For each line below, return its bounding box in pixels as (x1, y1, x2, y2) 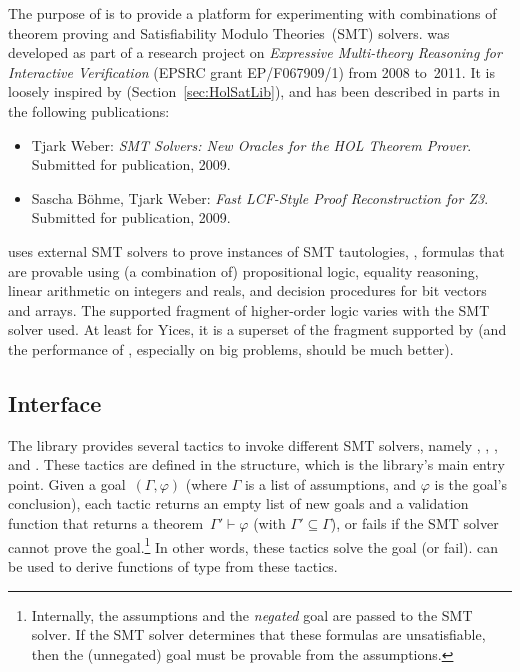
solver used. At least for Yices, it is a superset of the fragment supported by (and (8, 319, 507, 340)
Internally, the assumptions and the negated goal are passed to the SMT (31, 604, 473, 625)
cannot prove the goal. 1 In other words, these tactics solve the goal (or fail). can (8, 533, 499, 557)
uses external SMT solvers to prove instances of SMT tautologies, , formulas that (8, 240, 505, 261)
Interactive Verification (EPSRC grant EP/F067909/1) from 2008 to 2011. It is (8, 61, 495, 82)
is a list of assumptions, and (244, 473, 417, 494)
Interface (8, 387, 102, 418)
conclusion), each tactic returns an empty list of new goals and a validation (8, 493, 469, 514)
